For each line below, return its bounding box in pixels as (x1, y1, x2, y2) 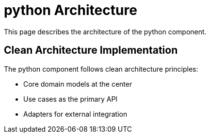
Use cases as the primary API (23, 94, 118, 103)
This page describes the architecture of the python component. (4, 27, 207, 36)
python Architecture (4, 2, 137, 18)
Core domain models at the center (23, 79, 132, 88)
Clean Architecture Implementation (4, 44, 178, 57)
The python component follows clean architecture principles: (4, 64, 198, 73)
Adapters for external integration (23, 109, 128, 118)
